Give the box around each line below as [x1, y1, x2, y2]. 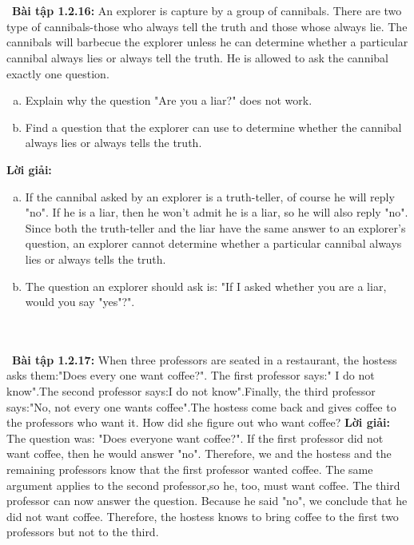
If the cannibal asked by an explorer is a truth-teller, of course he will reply [25, 188, 395, 205]
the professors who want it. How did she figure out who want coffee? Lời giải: [6, 414, 390, 431]
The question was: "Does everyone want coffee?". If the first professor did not [6, 429, 384, 446]
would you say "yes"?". [25, 293, 135, 310]
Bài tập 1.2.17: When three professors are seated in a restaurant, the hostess [12, 351, 397, 368]
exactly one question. [6, 65, 109, 82]
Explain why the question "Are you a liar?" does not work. [25, 92, 312, 109]
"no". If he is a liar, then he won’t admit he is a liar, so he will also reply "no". [25, 204, 408, 221]
